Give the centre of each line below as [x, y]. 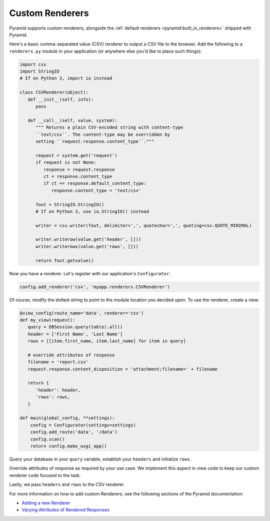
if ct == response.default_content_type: [95, 183]
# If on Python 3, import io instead [66, 78]
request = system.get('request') [76, 155]
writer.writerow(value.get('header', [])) [88, 239]
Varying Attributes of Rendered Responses [66, 510]
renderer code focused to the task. [45, 475]
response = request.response [79, 169]
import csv [33, 64]
